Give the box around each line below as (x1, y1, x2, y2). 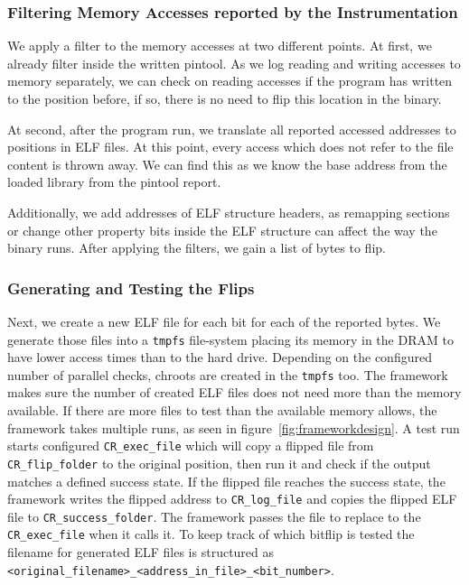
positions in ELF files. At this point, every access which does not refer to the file (7, 137, 454, 156)
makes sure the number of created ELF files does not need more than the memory (7, 383, 462, 402)
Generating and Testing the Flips (7, 276, 255, 299)
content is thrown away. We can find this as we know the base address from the (7, 154, 447, 173)
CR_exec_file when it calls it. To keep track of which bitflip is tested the (7, 525, 415, 543)
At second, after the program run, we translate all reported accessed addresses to (7, 119, 456, 138)
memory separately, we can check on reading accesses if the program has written (7, 71, 453, 90)
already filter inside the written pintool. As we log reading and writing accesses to (7, 53, 461, 72)
